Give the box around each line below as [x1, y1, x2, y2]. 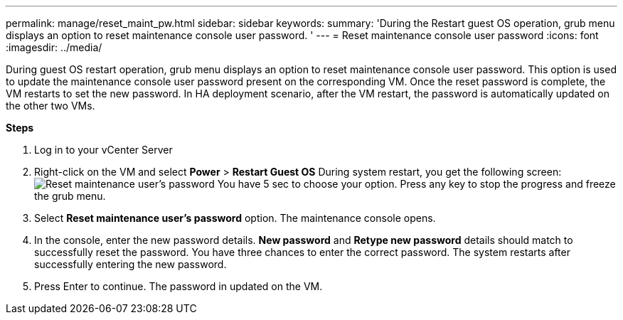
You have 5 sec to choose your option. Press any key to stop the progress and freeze [217, 178, 616, 190]
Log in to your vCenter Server [34, 144, 173, 156]
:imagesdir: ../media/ [6, 41, 102, 53]
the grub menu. [34, 190, 106, 202]
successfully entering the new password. [34, 258, 227, 270]
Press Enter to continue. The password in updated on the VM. [34, 280, 323, 292]
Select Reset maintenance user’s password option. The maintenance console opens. [34, 212, 436, 224]
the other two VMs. [6, 100, 95, 112]
